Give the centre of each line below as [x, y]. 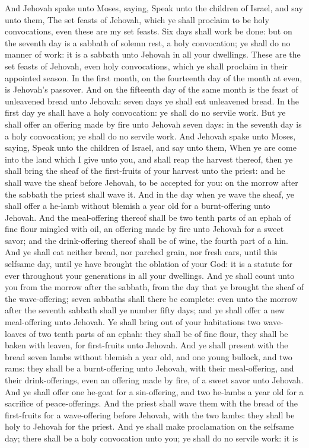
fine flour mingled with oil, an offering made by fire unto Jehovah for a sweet [144, 229]
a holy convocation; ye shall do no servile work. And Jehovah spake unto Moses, [150, 136]
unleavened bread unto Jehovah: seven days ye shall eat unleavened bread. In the [152, 101]
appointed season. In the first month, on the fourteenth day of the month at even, [154, 77]
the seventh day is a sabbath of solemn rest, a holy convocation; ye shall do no [148, 42]
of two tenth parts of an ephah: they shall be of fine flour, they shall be [158, 333]
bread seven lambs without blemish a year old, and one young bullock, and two [149, 356]
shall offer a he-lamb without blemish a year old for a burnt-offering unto [138, 206]
